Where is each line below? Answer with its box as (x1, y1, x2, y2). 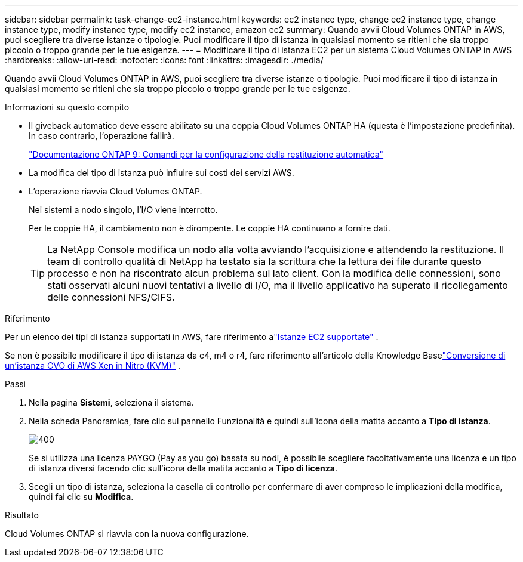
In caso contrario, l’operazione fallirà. (29, 131, 174, 141)
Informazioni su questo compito (5, 102, 130, 112)
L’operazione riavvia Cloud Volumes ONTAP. (29, 186, 202, 196)
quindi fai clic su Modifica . (29, 492, 134, 502)
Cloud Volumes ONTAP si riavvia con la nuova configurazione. (5, 529, 249, 539)
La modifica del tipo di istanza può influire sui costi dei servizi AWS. (29, 168, 294, 178)
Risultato (5, 510, 39, 520)
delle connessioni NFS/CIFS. (47, 291, 175, 303)
